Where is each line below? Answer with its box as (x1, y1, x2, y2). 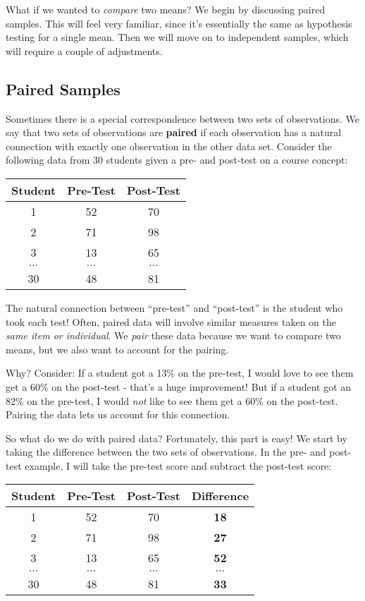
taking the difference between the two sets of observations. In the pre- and (6, 444, 326, 459)
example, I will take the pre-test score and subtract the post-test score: (25, 458, 332, 473)
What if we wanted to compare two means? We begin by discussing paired (6, 2, 326, 16)
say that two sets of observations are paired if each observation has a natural (6, 125, 342, 140)
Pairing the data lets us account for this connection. (6, 407, 230, 422)
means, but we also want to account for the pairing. (6, 341, 229, 356)
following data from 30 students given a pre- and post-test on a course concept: (6, 152, 348, 167)
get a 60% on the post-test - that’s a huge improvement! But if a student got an (6, 379, 352, 394)
